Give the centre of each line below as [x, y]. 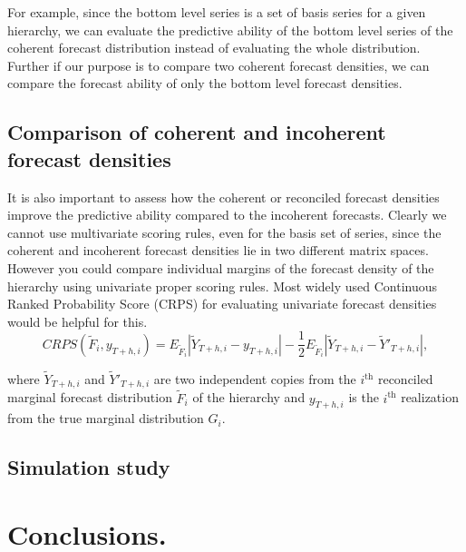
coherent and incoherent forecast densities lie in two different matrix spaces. [218, 250]
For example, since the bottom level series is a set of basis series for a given [217, 12]
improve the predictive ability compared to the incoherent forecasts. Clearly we [227, 215]
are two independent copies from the [255, 379]
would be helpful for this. [78, 321]
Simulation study [89, 467]
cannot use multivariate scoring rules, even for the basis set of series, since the [224, 232]
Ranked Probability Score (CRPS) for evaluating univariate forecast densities [222, 304]
